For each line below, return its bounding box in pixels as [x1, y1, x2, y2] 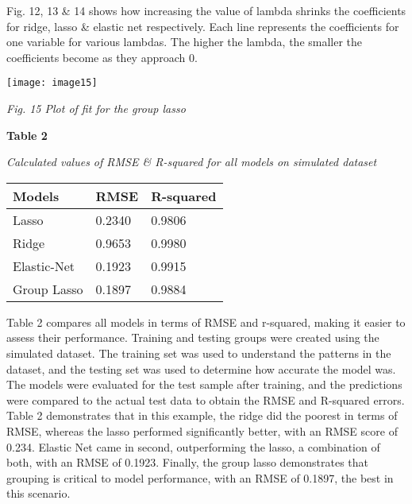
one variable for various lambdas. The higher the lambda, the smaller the [6, 33, 363, 50]
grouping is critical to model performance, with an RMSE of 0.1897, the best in [6, 469, 394, 486]
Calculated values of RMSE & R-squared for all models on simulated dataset [6, 153, 377, 170]
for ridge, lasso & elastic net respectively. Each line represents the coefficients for [6, 17, 399, 34]
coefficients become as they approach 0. [6, 48, 198, 65]
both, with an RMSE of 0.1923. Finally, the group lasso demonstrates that [6, 454, 369, 471]
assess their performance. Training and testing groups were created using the [6, 329, 379, 346]
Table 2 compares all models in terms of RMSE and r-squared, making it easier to [6, 313, 406, 330]
